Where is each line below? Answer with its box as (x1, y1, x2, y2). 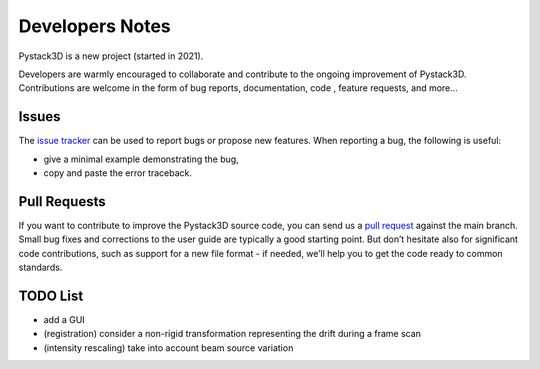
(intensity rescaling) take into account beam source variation (43, 341, 294, 354)
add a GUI (43, 314, 85, 325)
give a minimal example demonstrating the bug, (43, 153, 239, 165)
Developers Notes (18, 15, 172, 37)
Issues (18, 108, 61, 125)
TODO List (18, 287, 84, 304)
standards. (18, 261, 63, 274)
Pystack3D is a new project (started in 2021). (18, 50, 204, 62)
